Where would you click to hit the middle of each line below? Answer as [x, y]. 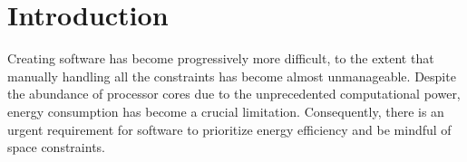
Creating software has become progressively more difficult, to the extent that [221, 58]
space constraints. [56, 147]
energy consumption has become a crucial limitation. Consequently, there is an [226, 111]
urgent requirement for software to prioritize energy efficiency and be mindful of [229, 129]
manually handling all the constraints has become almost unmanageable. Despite [232, 76]
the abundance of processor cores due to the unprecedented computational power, [234, 94]
